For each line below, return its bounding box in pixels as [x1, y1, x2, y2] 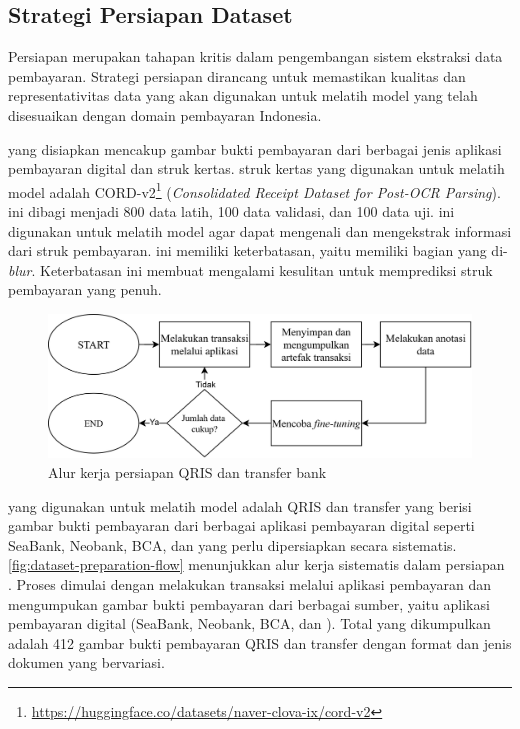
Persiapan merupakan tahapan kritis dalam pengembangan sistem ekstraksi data [8, 46, 503, 67]
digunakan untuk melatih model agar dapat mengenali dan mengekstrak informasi [8, 220, 512, 241]
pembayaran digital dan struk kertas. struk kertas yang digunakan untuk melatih [8, 158, 505, 179]
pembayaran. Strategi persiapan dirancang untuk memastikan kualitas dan [8, 65, 466, 86]
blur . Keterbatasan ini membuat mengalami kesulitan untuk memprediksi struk [8, 259, 493, 280]
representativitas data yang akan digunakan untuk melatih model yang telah [8, 85, 478, 106]
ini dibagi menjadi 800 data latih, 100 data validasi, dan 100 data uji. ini [8, 201, 455, 222]
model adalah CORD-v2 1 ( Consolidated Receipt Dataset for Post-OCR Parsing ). [8, 178, 501, 202]
